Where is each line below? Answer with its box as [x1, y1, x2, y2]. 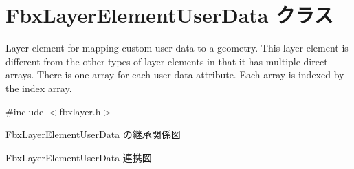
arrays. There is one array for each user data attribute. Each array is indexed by [5, 67, 344, 82]
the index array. [5, 80, 72, 95]
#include [5, 104, 44, 118]
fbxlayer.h [59, 104, 101, 118]
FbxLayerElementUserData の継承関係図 [5, 127, 181, 142]
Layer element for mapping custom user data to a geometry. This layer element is [5, 41, 349, 55]
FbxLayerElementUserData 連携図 [5, 150, 152, 164]
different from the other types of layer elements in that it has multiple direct [5, 54, 328, 68]
